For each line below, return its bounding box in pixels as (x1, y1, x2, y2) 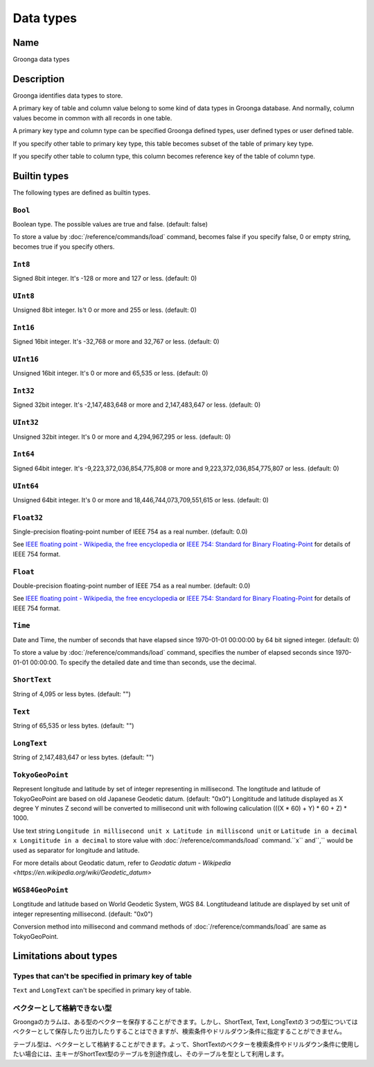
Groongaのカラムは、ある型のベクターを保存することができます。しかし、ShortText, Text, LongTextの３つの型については (12, 1017, 358, 1025)
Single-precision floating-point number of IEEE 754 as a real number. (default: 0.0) (12, 527, 248, 536)
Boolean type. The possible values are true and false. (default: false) (12, 220, 208, 228)
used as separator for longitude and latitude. (12, 846, 140, 854)
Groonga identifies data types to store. (12, 91, 123, 100)
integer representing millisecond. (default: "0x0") (12, 910, 153, 918)
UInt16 (12, 354, 39, 364)
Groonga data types (12, 55, 70, 64)
